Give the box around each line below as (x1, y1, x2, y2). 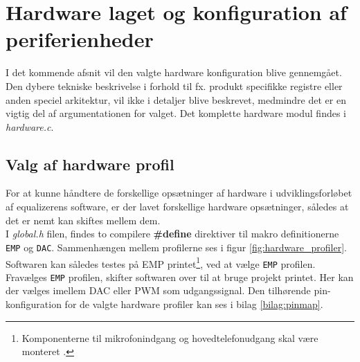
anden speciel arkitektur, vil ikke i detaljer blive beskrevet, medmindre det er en (6, 92, 346, 107)
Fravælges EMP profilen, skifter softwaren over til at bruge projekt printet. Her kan (6, 269, 354, 284)
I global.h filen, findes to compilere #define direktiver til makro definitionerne (6, 226, 339, 241)
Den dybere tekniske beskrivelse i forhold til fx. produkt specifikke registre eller (6, 78, 343, 93)
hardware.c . (6, 119, 54, 134)
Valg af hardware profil (6, 153, 174, 174)
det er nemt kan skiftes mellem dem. (6, 212, 161, 227)
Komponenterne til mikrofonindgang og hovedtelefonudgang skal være (21, 330, 318, 345)
